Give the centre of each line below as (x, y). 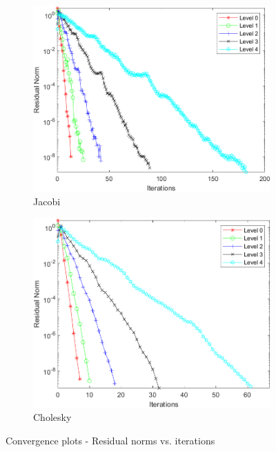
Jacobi (47, 201)
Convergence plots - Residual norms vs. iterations (110, 440)
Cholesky (52, 417)
